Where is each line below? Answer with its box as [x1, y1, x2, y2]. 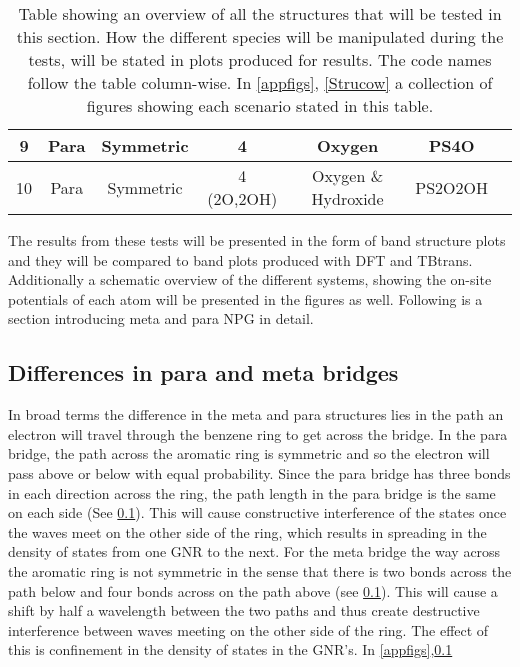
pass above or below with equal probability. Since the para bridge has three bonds [8, 462, 511, 483]
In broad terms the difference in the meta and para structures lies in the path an [8, 404, 504, 425]
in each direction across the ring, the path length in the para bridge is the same [8, 482, 496, 503]
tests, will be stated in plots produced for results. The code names [28, 48, 492, 71]
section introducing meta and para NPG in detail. [8, 308, 314, 329]
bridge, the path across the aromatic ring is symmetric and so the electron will [8, 443, 490, 464]
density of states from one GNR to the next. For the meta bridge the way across [8, 541, 501, 562]
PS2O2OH [415, 175, 488, 199]
